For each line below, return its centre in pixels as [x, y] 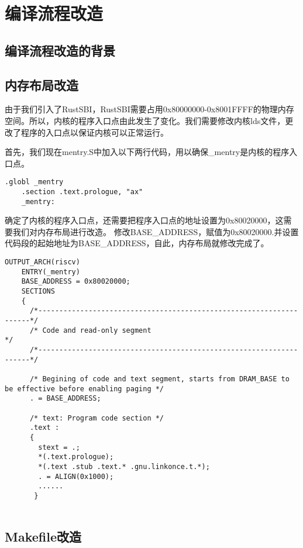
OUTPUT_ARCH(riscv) [42, 262]
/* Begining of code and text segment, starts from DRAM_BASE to [159, 379]
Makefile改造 [43, 536]
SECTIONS [38, 292]
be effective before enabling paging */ [85, 389]
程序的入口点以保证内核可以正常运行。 [94, 132]
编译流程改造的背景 [60, 50]
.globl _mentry [34, 182]
